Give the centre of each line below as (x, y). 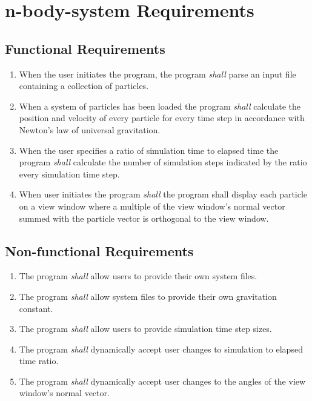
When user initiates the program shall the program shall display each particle (163, 194)
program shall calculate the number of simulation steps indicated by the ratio (163, 162)
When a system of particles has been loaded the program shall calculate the (160, 106)
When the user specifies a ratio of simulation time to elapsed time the (149, 150)
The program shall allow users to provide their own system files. (138, 276)
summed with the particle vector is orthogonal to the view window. (144, 218)
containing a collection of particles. (84, 86)
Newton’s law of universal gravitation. (90, 129)
